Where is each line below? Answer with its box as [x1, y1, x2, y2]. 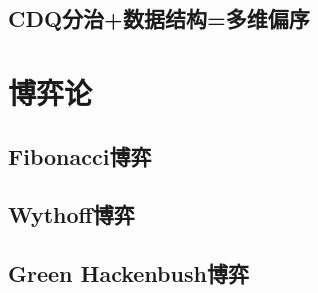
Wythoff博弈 [8, 199, 135, 230]
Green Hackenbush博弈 [8, 258, 249, 289]
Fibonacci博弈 [8, 140, 152, 171]
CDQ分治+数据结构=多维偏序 [8, 3, 310, 34]
